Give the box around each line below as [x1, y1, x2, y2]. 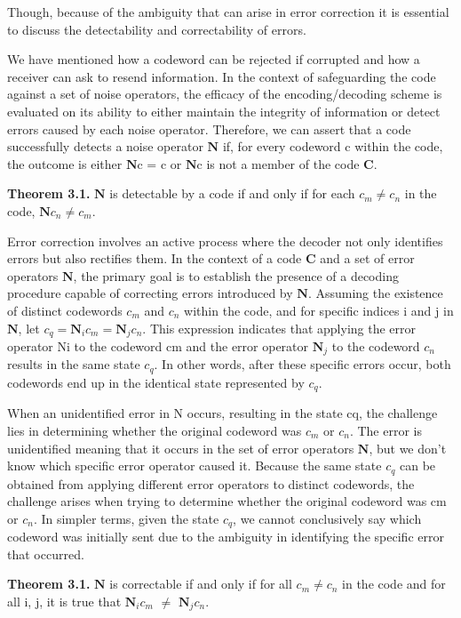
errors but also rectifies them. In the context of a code [7, 249, 302, 268]
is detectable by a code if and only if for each [109, 184, 355, 203]
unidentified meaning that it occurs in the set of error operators [7, 438, 354, 457]
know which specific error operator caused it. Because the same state [7, 456, 382, 475]
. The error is [349, 421, 422, 439]
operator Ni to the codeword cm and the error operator [7, 336, 309, 355]
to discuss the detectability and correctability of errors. [7, 20, 306, 38]
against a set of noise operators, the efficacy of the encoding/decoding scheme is [7, 84, 442, 103]
